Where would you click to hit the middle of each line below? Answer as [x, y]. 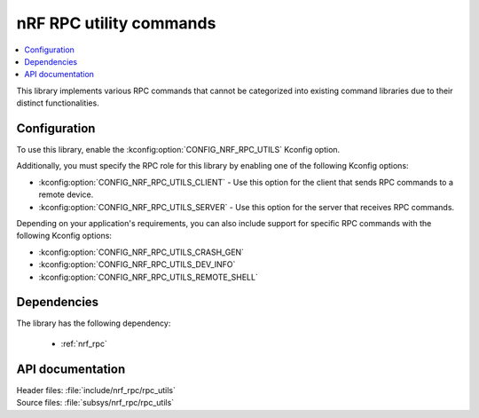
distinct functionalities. [58, 103]
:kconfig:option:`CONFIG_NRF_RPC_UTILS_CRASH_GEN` [141, 252]
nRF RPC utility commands [116, 23]
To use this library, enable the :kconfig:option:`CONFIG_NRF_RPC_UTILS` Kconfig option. [178, 150]
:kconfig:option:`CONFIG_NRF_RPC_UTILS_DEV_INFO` [137, 264]
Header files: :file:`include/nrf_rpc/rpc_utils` [96, 390]
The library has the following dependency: [94, 323]
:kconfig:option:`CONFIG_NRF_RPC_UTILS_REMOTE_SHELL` [149, 277]
